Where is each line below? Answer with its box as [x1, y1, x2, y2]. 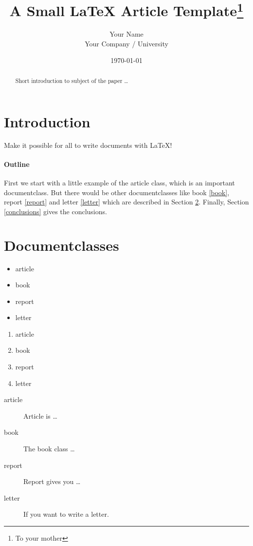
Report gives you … [23, 476, 81, 486]
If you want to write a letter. [23, 509, 109, 519]
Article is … [23, 410, 57, 421]
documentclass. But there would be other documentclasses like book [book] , [4, 187, 230, 197]
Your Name [109, 29, 144, 39]
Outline [4, 159, 30, 169]
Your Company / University [85, 39, 168, 49]
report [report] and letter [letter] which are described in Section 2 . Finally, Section [4, 197, 249, 207]
